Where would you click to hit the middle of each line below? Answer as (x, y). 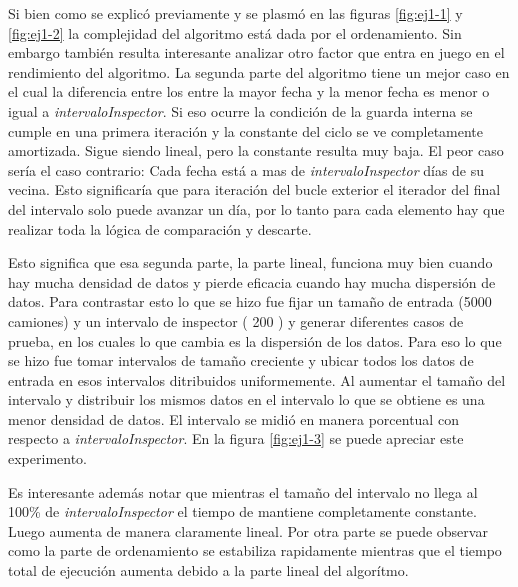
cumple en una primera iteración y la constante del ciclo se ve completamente (246, 130)
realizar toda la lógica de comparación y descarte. (160, 228)
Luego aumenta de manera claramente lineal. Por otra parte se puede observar (248, 530)
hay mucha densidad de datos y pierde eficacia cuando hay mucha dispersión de (252, 281)
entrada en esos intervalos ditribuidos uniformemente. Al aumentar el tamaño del (257, 379)
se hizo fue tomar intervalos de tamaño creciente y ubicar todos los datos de (241, 360)
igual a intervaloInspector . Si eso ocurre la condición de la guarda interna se (240, 110)
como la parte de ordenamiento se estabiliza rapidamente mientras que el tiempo (255, 550)
